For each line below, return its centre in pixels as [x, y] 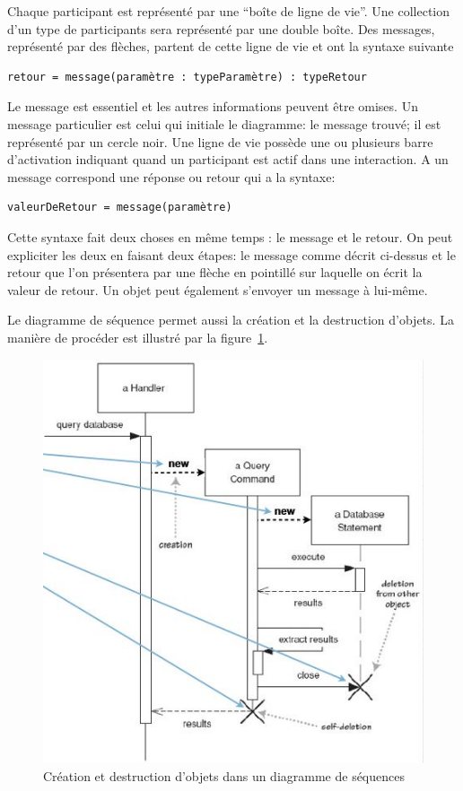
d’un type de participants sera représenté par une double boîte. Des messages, [221, 28]
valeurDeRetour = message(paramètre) [120, 208]
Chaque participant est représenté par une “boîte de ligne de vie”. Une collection [229, 11]
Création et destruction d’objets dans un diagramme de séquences [224, 775]
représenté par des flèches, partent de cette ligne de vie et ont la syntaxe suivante [231, 46]
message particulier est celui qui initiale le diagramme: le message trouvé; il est [224, 123]
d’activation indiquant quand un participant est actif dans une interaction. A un [228, 159]
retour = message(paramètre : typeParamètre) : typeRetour [187, 77]
